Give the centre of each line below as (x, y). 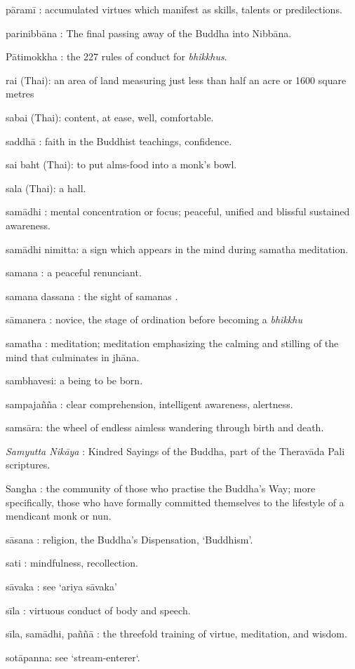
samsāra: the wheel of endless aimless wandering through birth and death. (165, 427)
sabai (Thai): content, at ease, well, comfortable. (110, 117)
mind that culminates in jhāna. (73, 357)
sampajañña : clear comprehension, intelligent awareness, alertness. (149, 404)
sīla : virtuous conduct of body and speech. (98, 610)
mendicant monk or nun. (59, 516)
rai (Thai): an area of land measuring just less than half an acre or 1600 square (176, 80)
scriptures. (28, 465)
